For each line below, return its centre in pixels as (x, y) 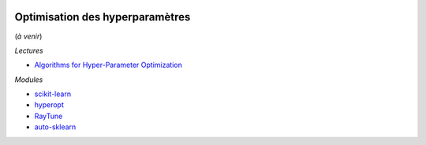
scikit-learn (52, 94)
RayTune (49, 116)
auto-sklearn (55, 127)
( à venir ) (28, 36)
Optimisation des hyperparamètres (103, 17)
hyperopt (49, 105)
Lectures (29, 50)
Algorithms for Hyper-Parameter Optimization (108, 65)
